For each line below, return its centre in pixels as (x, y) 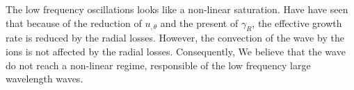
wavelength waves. (45, 79)
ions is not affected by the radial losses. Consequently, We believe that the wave (176, 51)
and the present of (199, 22)
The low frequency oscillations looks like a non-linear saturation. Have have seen (177, 9)
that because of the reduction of (74, 22)
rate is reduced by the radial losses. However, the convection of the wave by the (175, 38)
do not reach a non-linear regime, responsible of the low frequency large (158, 65)
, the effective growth (297, 22)
